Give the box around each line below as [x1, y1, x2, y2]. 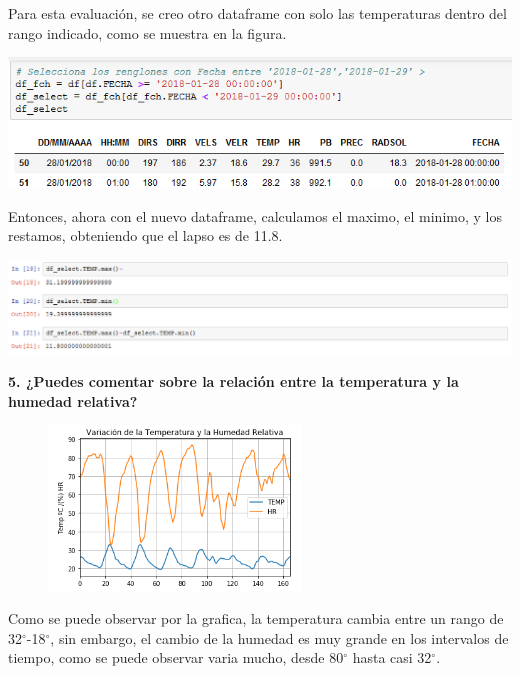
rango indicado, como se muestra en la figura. [8, 22, 287, 43]
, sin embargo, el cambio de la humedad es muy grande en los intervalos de [50, 627, 509, 648]
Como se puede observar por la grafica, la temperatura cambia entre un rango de [8, 608, 504, 629]
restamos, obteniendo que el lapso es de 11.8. [8, 225, 283, 246]
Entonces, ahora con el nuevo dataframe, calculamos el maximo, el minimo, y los [8, 205, 502, 226]
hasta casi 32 [352, 647, 432, 668]
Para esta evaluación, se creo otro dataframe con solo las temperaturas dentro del [8, 3, 507, 23]
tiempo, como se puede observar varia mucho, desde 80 [8, 647, 344, 668]
